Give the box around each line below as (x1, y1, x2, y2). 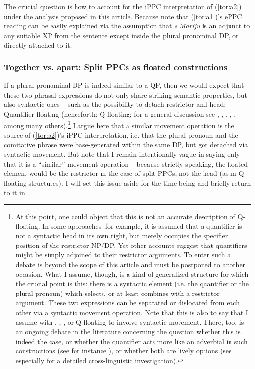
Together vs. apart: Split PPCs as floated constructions (4, 60, 228, 73)
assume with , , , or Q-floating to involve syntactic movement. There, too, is (15, 317, 244, 327)
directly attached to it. (4, 40, 72, 50)
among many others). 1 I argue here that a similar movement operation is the (4, 119, 234, 130)
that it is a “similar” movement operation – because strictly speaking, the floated (4, 158, 248, 169)
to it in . (4, 187, 29, 197)
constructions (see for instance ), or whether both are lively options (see (15, 345, 232, 356)
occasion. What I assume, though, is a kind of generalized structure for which (15, 269, 249, 279)
